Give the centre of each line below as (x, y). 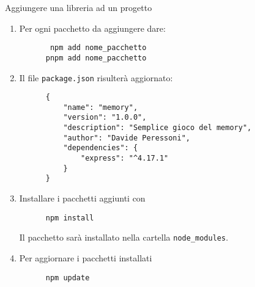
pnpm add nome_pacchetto (96, 58)
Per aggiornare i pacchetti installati (86, 257)
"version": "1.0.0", (105, 118)
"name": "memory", (101, 107)
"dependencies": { (101, 148)
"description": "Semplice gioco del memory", (157, 128)
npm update (68, 278)
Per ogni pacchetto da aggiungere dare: (92, 28)
